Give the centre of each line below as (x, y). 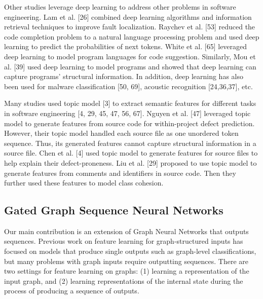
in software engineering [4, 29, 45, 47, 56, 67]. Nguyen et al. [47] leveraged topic (127, 113)
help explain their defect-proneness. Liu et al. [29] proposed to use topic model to (130, 162)
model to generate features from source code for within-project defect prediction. (129, 123)
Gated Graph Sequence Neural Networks (114, 210)
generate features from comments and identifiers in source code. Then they (120, 173)
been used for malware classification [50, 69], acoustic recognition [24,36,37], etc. (128, 86)
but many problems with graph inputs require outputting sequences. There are (126, 261)
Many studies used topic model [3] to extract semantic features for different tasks (130, 103)
